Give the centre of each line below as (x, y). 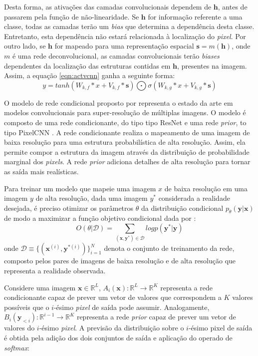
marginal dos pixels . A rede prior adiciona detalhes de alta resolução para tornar (127, 161)
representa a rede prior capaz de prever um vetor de (156, 317)
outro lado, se (25, 46)
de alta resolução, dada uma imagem (92, 198)
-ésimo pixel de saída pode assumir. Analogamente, (131, 307)
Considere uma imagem (40, 287)
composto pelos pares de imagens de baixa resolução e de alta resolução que (120, 261)
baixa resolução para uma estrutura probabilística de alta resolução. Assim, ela (125, 142)
